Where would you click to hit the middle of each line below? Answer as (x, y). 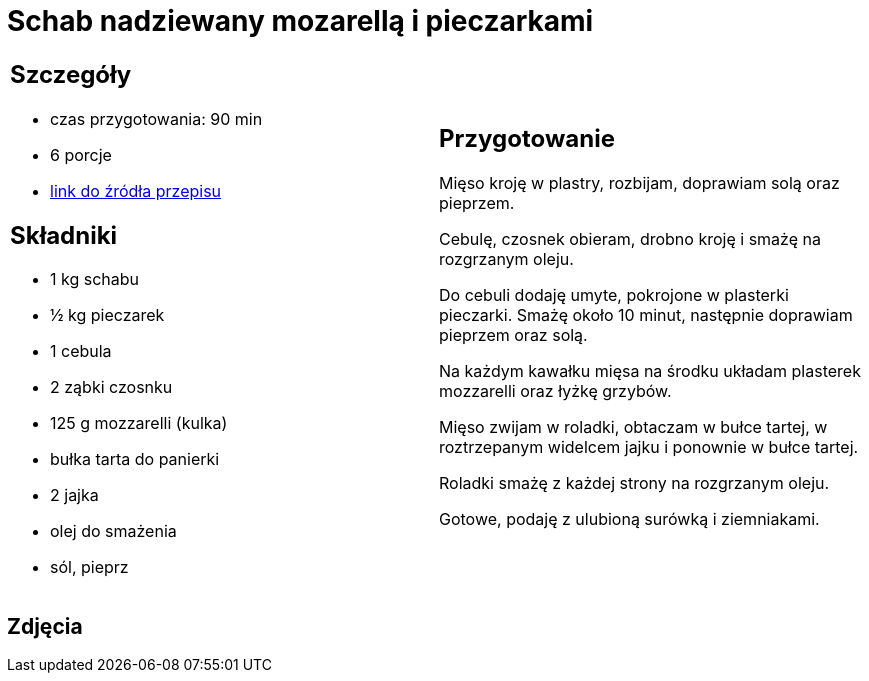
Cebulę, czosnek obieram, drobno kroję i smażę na (630, 239)
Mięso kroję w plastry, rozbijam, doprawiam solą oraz (639, 183)
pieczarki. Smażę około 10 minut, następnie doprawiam (646, 315)
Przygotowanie (527, 139)
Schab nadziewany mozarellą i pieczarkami (300, 21)
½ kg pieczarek (107, 315)
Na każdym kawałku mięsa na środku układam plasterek (650, 371)
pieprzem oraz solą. (513, 335)
